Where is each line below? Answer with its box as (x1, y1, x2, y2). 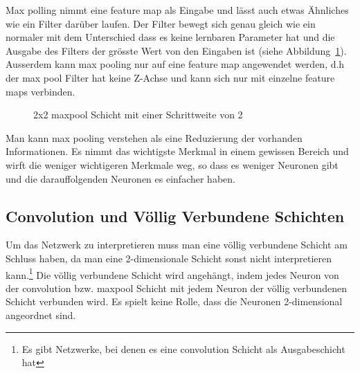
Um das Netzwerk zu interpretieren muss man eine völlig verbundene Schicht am (6, 237, 348, 252)
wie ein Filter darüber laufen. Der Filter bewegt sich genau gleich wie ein (6, 16, 316, 30)
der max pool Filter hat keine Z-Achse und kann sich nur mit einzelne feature (6, 70, 335, 84)
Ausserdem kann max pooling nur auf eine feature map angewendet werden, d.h (6, 57, 345, 71)
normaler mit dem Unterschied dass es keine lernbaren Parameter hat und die (6, 30, 335, 44)
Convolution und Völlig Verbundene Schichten (6, 205, 345, 226)
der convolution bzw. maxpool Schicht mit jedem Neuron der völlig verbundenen (6, 280, 347, 295)
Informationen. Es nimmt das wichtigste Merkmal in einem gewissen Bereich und (6, 144, 349, 158)
